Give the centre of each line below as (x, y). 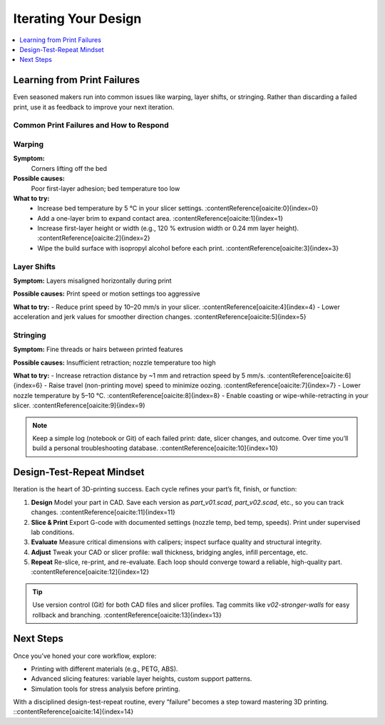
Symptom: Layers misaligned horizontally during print (92, 281)
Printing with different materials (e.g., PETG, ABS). (104, 669)
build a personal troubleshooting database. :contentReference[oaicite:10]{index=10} (155, 448)
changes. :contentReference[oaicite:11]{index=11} (103, 512)
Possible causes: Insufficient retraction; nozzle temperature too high (114, 362)
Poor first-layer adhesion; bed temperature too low (106, 188)
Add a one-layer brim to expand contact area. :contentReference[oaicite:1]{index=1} (160, 218)
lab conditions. (53, 532)
